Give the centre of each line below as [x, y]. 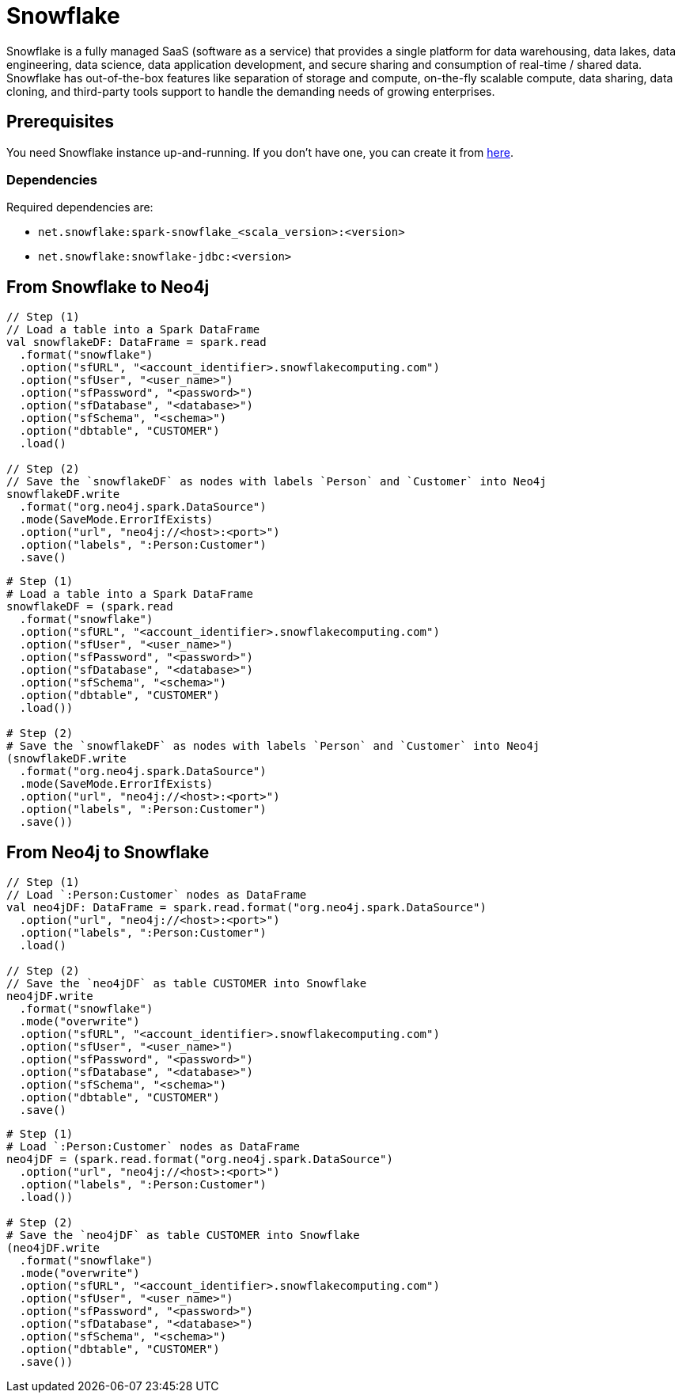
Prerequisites [60, 122]
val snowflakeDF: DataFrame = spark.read [136, 342]
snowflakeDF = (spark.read [90, 607]
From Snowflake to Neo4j [108, 287]
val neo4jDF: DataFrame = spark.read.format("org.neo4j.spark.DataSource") [246, 908]
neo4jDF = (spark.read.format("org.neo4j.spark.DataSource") [200, 1159]
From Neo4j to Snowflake [108, 852]
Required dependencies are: [80, 207]
